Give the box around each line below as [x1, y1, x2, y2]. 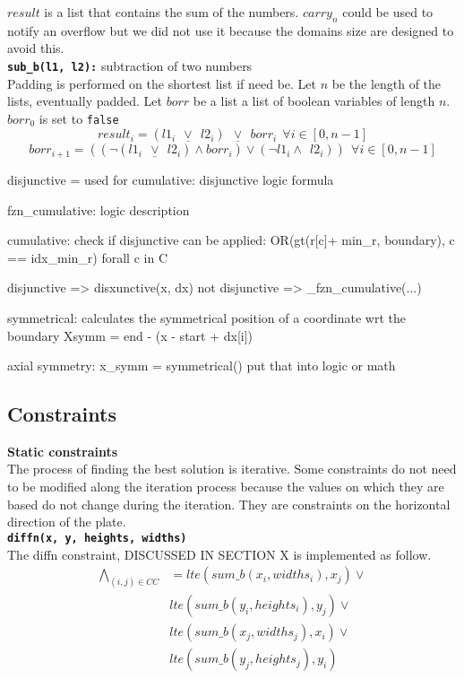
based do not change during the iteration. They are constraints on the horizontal [7, 494, 451, 513]
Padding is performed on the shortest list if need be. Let [7, 74, 316, 92]
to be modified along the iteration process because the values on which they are [7, 477, 444, 496]
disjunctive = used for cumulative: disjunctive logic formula [7, 170, 334, 188]
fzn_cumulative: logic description [7, 200, 190, 219]
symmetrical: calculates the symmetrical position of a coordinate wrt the [7, 308, 406, 326]
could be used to [342, 3, 434, 21]
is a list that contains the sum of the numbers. [44, 3, 299, 21]
